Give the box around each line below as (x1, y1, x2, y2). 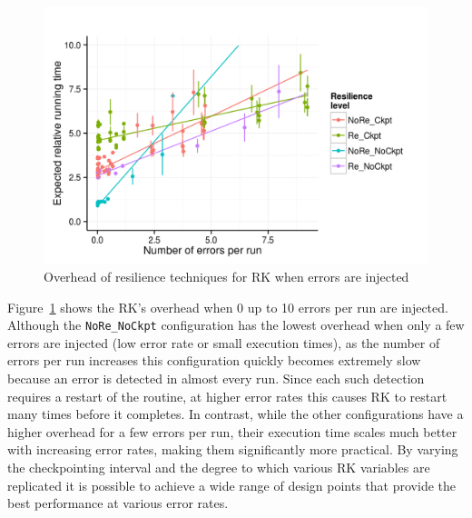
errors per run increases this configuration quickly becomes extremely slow (7, 351, 421, 370)
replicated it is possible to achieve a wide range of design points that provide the (7, 475, 456, 494)
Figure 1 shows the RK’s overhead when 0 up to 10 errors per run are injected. (7, 297, 448, 316)
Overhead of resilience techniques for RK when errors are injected (44, 266, 409, 285)
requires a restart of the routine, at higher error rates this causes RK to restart (7, 386, 447, 405)
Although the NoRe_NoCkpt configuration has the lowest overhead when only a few (7, 315, 465, 334)
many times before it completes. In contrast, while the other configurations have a (7, 404, 464, 423)
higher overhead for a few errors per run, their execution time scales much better (7, 422, 457, 441)
